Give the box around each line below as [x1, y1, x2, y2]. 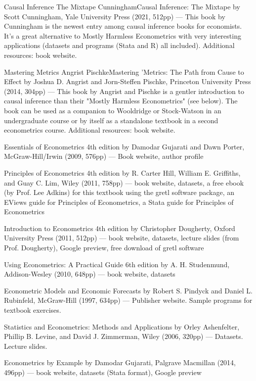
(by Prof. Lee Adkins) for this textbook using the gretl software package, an [4, 187, 234, 197]
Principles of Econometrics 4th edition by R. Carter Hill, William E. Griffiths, [4, 167, 241, 178]
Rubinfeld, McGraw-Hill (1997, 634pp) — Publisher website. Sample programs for [4, 295, 253, 305]
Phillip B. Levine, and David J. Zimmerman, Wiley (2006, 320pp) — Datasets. [4, 331, 243, 341]
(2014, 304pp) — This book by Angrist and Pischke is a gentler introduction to [4, 86, 244, 96]
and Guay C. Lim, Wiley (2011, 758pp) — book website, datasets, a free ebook [4, 177, 244, 188]
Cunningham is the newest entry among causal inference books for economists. [4, 21, 242, 31]
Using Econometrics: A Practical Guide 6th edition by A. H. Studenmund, [4, 259, 230, 269]
